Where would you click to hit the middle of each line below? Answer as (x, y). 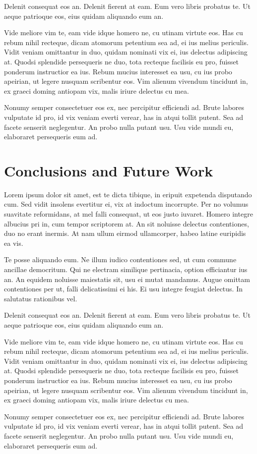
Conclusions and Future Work (109, 170)
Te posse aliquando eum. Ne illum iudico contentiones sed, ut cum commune (120, 259)
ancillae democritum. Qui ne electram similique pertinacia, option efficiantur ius (126, 269)
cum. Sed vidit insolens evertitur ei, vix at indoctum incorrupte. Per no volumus (126, 204)
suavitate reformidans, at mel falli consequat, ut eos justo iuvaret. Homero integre (128, 214)
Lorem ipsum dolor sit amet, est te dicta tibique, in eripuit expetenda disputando (128, 194)
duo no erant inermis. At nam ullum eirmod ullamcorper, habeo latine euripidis (125, 233)
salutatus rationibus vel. (41, 298)
